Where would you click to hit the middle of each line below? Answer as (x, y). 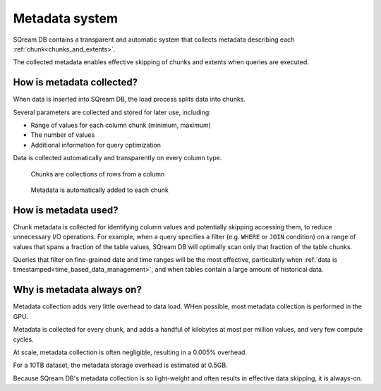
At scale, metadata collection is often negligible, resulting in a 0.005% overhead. (130, 352)
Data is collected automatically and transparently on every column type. (117, 158)
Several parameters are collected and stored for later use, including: (112, 112)
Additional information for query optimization (96, 145)
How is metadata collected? (75, 82)
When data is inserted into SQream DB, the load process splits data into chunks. (129, 100)
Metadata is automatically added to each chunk (99, 190)
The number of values (63, 135)
